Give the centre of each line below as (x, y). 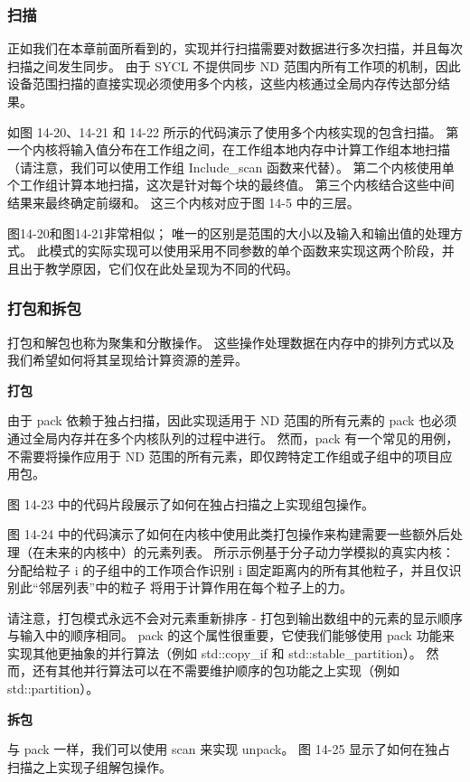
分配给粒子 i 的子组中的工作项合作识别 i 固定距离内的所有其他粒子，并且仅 (228, 569)
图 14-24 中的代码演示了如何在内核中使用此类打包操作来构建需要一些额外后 (229, 534)
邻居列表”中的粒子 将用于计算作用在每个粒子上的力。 (195, 587)
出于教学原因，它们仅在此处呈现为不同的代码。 (159, 268)
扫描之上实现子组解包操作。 (89, 766)
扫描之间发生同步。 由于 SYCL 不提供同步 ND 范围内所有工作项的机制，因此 (234, 65)
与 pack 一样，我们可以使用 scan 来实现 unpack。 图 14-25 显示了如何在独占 (229, 749)
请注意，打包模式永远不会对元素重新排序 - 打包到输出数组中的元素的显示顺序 (235, 617)
